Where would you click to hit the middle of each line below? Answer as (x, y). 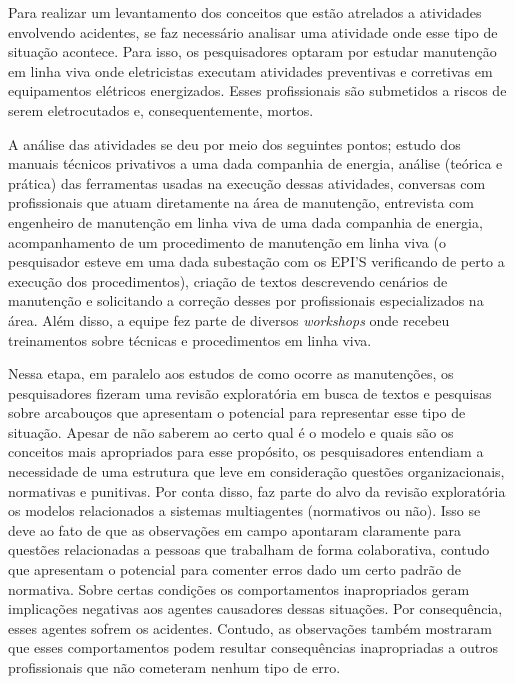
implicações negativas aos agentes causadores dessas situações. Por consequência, (255, 608)
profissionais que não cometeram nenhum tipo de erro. (174, 667)
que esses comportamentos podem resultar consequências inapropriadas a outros (253, 647)
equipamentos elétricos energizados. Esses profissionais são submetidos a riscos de (257, 90)
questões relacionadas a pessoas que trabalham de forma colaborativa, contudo (249, 549)
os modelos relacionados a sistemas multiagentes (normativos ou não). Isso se (244, 510)
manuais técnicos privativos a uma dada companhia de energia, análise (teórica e (255, 163)
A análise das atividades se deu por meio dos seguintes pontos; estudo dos (234, 143)
